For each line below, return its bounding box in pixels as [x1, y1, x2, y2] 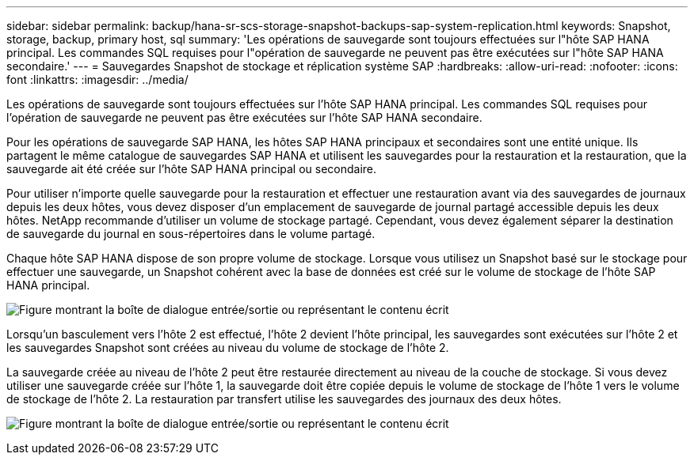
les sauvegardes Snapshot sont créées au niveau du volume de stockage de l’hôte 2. [6, 341, 449, 354]
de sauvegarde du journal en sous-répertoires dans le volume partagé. [6, 227, 376, 240]
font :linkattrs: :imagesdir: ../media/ [6, 73, 189, 86]
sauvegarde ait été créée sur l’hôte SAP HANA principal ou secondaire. [6, 162, 377, 176]
